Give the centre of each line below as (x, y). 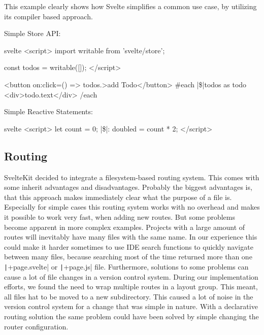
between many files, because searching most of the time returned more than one (128, 257)
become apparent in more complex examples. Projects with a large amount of (125, 227)
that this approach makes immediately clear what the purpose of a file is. (118, 197)
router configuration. (36, 326)
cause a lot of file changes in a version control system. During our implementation (131, 276)
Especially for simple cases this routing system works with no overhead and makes (132, 207)
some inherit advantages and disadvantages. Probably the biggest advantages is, (128, 187)
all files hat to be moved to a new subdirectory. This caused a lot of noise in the (129, 296)
